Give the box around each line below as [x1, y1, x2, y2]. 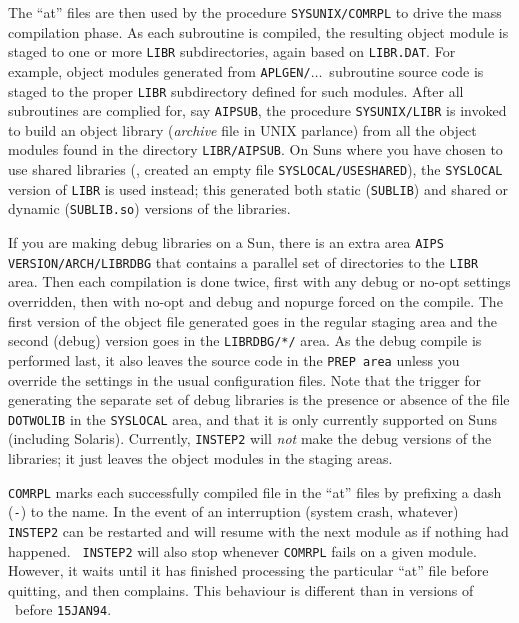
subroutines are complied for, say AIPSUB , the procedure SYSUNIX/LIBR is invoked [8, 100, 507, 121]
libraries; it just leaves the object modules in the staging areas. [8, 448, 393, 468]
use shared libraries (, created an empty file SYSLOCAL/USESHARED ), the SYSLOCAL [8, 159, 503, 180]
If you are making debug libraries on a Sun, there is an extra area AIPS [8, 232, 444, 253]
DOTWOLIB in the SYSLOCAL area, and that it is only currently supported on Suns [8, 408, 498, 429]
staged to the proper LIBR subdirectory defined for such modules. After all [8, 80, 464, 101]
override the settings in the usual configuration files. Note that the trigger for [8, 369, 482, 390]
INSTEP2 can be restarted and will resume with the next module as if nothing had [8, 520, 509, 541]
